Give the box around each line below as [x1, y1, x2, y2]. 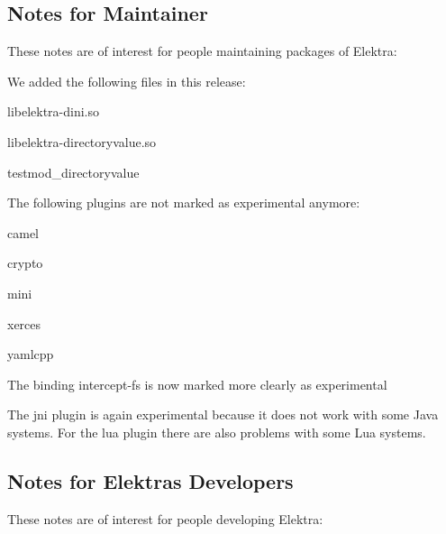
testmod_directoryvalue [7, 162, 140, 181]
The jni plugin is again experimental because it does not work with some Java [7, 405, 439, 424]
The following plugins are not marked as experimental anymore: [7, 193, 360, 212]
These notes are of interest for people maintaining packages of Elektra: [7, 41, 397, 60]
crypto [7, 253, 43, 272]
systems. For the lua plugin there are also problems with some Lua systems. [7, 422, 426, 441]
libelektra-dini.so [7, 102, 100, 121]
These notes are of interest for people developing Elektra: [7, 509, 323, 528]
